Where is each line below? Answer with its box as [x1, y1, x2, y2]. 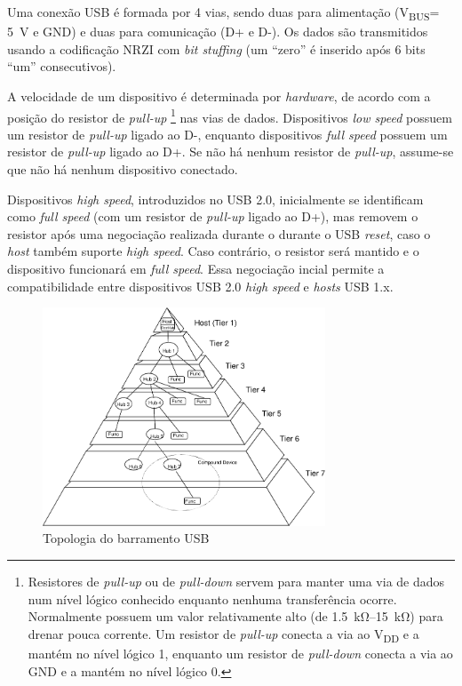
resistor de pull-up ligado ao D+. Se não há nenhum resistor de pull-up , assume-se [7, 142, 454, 161]
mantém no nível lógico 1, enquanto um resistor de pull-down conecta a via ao [28, 643, 453, 662]
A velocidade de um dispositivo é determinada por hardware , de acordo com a [7, 86, 431, 105]
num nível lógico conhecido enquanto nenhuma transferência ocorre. [28, 589, 397, 608]
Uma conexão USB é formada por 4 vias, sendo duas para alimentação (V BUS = [7, 3, 440, 23]
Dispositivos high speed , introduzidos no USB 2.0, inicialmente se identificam [7, 189, 424, 208]
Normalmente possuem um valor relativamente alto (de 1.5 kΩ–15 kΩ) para [28, 607, 443, 626]
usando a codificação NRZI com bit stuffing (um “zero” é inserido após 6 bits [7, 39, 426, 58]
